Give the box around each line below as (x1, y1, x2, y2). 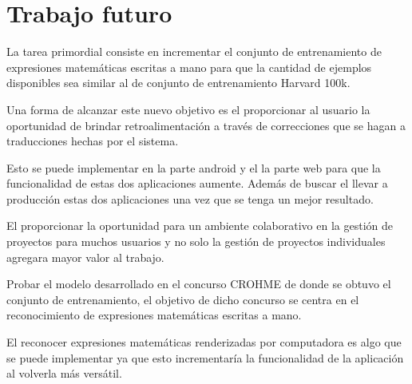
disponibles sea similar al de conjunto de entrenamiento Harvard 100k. (6, 74, 351, 91)
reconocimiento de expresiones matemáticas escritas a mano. (6, 307, 302, 323)
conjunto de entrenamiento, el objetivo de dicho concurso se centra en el (6, 291, 359, 307)
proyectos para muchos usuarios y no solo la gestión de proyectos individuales (6, 233, 386, 250)
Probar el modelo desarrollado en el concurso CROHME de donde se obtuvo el (6, 275, 391, 292)
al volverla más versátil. (6, 365, 122, 382)
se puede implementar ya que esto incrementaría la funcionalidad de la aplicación (6, 349, 404, 366)
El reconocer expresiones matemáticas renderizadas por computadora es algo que (6, 334, 402, 350)
